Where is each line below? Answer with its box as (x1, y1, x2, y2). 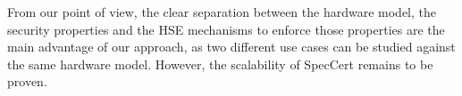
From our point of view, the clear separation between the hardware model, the (7, 3, 437, 20)
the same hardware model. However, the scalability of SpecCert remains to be (7, 54, 433, 73)
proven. (7, 72, 47, 91)
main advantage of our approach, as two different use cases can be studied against (7, 37, 456, 56)
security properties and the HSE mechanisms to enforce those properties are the (7, 20, 445, 38)
